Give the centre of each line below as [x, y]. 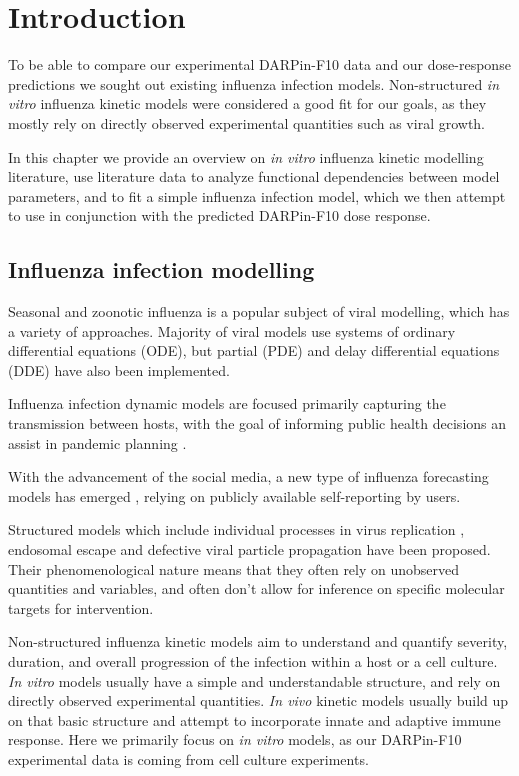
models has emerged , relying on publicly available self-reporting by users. [234, 495]
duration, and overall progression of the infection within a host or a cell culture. [253, 660]
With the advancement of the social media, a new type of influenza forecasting [248, 476]
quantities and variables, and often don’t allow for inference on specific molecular [256, 588]
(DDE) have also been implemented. [119, 369]
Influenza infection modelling [161, 269]
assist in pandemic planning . [97, 442]
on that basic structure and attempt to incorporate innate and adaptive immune [254, 719]
